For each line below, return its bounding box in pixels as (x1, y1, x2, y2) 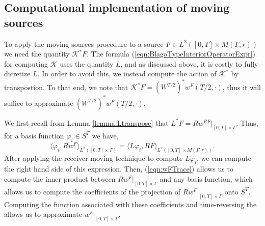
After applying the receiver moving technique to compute (4, 152, 183, 163)
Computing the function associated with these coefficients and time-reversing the (4, 199, 257, 209)
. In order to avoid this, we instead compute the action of (37, 68, 217, 79)
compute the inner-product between (4, 173, 116, 184)
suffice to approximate (4, 97, 73, 108)
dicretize (4, 68, 31, 79)
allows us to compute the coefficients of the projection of (4, 186, 180, 196)
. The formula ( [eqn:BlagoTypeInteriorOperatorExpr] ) (86, 48, 255, 59)
